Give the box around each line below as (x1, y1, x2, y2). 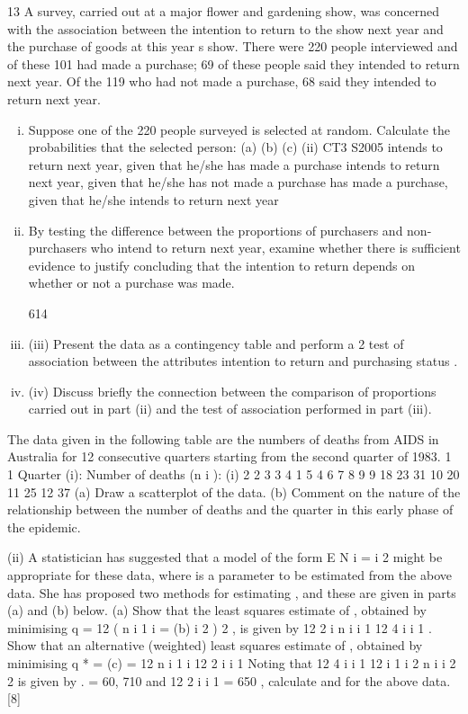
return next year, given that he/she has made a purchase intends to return (28, 155, 440, 174)
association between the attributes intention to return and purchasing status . (28, 352, 458, 370)
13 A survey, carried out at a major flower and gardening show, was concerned (7, 2, 439, 20)
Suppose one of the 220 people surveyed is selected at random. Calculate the (28, 120, 450, 138)
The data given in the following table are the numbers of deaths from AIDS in (7, 429, 439, 448)
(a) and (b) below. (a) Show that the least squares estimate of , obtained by (7, 601, 427, 620)
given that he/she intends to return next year (28, 190, 279, 209)
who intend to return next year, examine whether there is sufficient (90, 238, 461, 257)
